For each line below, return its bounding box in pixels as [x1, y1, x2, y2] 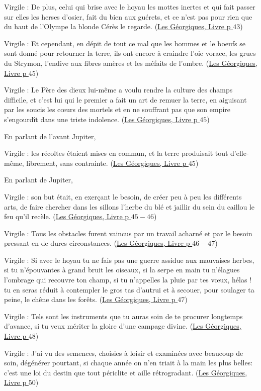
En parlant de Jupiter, [4, 174, 73, 185]
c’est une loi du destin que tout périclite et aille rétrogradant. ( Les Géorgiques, [4, 367, 247, 377]
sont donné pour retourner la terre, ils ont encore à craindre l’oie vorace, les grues [4, 48, 256, 58]
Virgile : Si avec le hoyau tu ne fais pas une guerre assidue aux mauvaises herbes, [4, 254, 254, 265]
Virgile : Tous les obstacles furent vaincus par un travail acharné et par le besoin [4, 228, 252, 238]
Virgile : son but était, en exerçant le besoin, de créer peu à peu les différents [4, 191, 242, 202]
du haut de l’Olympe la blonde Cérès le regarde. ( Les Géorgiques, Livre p [4, 21, 231, 32]
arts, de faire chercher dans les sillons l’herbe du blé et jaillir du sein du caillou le [4, 201, 255, 212]
